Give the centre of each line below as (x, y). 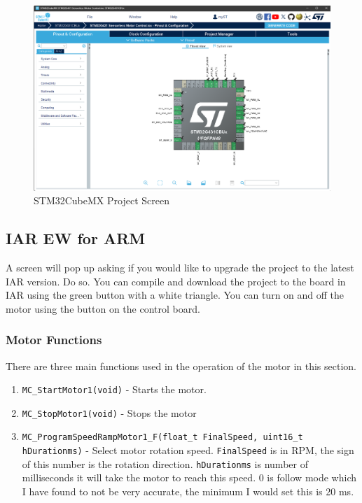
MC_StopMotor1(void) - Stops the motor (109, 412)
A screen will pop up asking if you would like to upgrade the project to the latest (180, 267)
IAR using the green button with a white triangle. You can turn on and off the (175, 295)
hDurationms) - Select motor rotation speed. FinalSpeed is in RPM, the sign (188, 450)
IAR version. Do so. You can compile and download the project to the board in (176, 281)
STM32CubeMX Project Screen (102, 200)
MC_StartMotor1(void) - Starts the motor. (114, 389)
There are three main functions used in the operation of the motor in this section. (181, 366)
